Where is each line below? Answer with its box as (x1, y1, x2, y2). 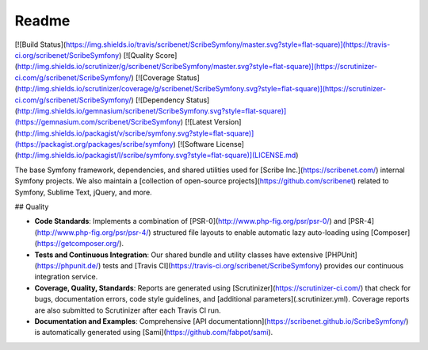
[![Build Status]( (14, 40, 67, 49)
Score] (155, 50, 178, 60)
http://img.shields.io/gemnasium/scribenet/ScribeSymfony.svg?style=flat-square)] (17, 106, 287, 115)
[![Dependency (135, 95, 185, 105)
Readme (14, 12, 71, 29)
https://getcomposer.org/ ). (36, 239, 124, 248)
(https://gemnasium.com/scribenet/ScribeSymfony (14, 117, 182, 127)
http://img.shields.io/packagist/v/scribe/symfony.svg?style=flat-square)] (17, 128, 254, 138)
